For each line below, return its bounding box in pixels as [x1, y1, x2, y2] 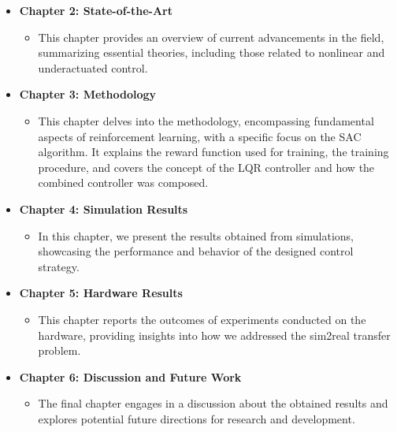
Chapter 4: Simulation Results [19, 200, 188, 217]
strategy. [38, 258, 80, 274]
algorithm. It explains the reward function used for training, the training [38, 143, 389, 160]
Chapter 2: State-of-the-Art [19, 2, 173, 18]
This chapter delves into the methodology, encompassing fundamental [38, 112, 374, 128]
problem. [38, 342, 81, 359]
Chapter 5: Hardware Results [19, 285, 183, 301]
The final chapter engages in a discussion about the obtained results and [38, 395, 388, 412]
